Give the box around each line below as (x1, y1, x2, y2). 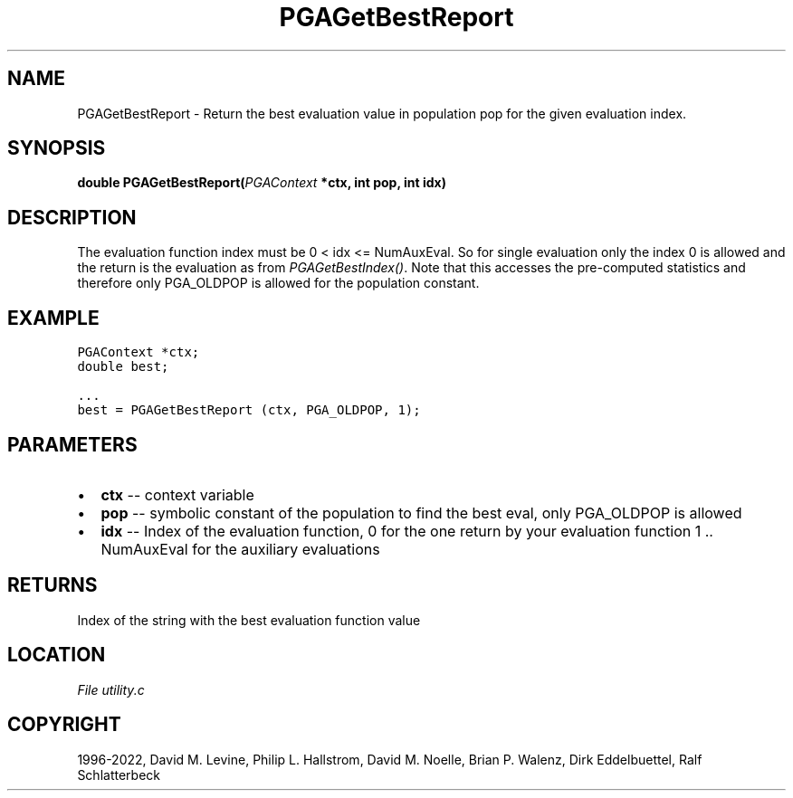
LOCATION (7, 643, 106, 667)
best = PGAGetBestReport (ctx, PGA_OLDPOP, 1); (77, 403, 421, 418)
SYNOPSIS (7, 137, 106, 160)
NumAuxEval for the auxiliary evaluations (100, 539, 380, 558)
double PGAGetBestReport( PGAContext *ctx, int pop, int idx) (77, 175, 446, 191)
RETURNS (7, 574, 98, 597)
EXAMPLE (7, 306, 100, 329)
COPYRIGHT (7, 713, 121, 736)
